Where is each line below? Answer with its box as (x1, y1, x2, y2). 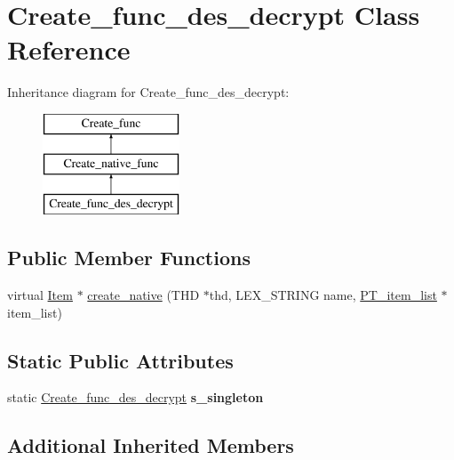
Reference (7, 31, 131, 68)
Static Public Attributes (7, 346, 234, 374)
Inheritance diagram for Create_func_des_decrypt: (7, 83, 290, 101)
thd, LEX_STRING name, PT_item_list (209, 286, 437, 304)
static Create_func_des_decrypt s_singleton (7, 388, 264, 407)
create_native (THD (87, 286, 200, 304)
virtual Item (7, 286, 73, 304)
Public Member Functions (7, 244, 251, 271)
